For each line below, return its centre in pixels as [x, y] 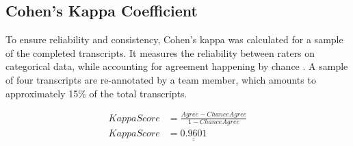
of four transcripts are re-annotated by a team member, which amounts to [161, 79]
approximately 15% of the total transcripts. [96, 93]
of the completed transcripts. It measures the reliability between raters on [160, 52]
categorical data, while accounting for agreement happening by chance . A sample [177, 66]
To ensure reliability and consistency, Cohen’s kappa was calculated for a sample [174, 39]
